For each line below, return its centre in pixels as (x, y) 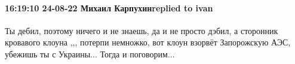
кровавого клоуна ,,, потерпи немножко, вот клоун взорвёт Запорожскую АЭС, (148, 42)
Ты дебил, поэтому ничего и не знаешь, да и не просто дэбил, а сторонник (142, 30)
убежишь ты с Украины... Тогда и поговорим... (90, 54)
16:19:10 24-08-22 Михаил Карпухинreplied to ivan (109, 7)
